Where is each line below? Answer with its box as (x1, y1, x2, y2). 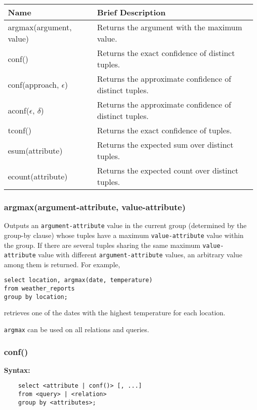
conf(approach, (8, 78, 59, 90)
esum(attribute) (8, 144, 63, 156)
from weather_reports (4, 285, 75, 293)
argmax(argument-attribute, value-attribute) (4, 200, 186, 213)
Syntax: (4, 364, 30, 375)
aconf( (8, 104, 30, 116)
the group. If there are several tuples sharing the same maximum (4, 239, 201, 250)
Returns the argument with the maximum (97, 21, 242, 33)
